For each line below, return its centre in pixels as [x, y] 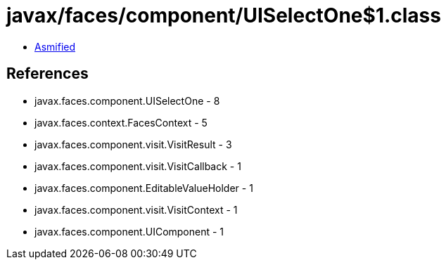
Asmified [55, 46]
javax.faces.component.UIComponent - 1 [129, 231]
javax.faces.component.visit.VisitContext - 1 [136, 209]
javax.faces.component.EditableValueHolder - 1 [144, 188]
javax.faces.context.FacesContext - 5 [121, 122]
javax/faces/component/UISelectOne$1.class [224, 15]
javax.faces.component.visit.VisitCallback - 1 [138, 166]
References [47, 74]
